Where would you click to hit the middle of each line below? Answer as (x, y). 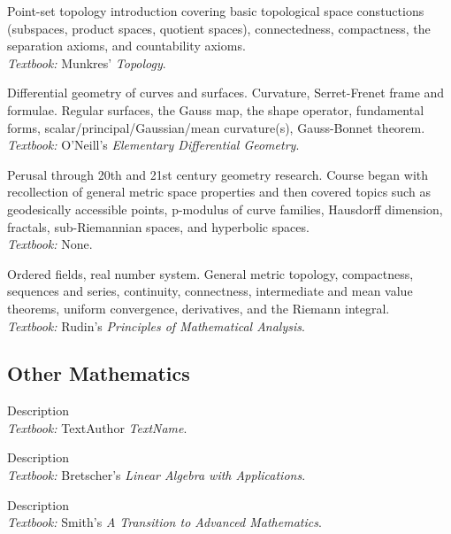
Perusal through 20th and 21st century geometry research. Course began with (218, 174)
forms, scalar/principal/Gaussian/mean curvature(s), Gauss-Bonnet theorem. (216, 127)
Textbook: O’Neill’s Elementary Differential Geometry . (153, 145)
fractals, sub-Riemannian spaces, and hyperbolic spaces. (158, 226)
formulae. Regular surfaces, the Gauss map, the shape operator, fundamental (216, 109)
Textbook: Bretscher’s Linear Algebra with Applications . (157, 475)
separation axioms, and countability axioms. (126, 46)
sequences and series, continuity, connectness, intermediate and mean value (210, 291)
